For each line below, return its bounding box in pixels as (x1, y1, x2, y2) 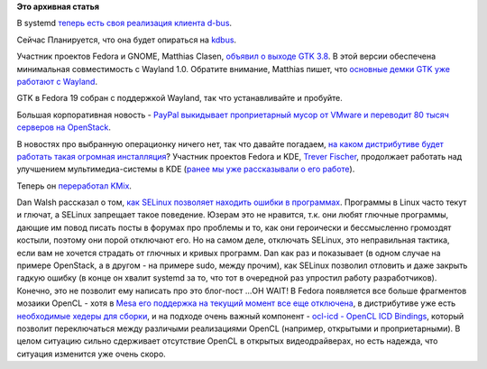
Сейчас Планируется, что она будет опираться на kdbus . (16, 34, 237, 45)
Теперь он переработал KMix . (16, 180, 133, 191)
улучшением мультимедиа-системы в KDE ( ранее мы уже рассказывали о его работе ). (16, 163, 355, 175)
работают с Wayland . (16, 76, 98, 87)
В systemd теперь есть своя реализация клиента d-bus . (16, 18, 233, 29)
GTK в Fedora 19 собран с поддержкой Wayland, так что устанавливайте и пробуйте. (16, 93, 343, 104)
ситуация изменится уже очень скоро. (16, 348, 166, 359)
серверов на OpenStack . (16, 122, 112, 133)
